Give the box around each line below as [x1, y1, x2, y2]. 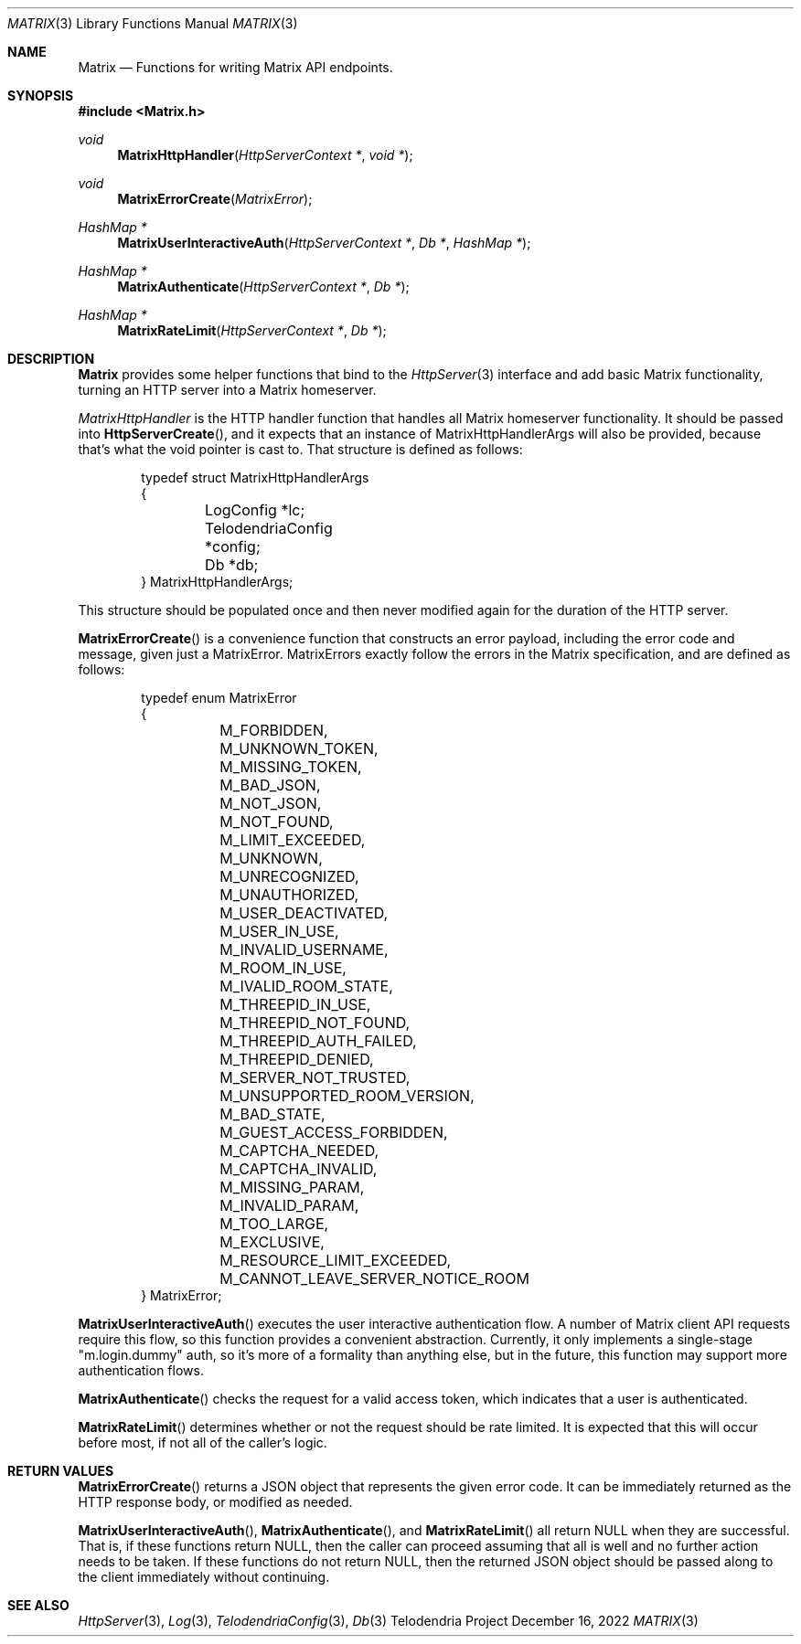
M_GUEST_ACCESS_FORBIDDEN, [219, 1123, 448, 1141]
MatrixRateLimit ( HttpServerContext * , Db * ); [117, 323, 387, 338]
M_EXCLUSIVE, [219, 1233, 325, 1251]
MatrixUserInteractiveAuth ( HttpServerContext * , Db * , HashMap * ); [117, 235, 531, 250]
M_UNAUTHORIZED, [219, 886, 359, 904]
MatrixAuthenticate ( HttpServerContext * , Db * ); [117, 279, 410, 294]
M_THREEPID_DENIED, [219, 1050, 374, 1068]
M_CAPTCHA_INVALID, [219, 1160, 378, 1178]
